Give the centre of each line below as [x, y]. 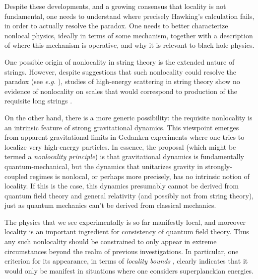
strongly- [219, 166]
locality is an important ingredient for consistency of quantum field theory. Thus [127, 232]
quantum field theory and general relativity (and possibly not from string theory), [129, 195]
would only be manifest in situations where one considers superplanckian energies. [129, 270]
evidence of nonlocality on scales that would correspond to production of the [121, 91]
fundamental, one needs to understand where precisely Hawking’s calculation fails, [129, 16]
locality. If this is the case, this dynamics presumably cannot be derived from [122, 186]
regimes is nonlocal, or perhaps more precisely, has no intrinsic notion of [140, 176]
